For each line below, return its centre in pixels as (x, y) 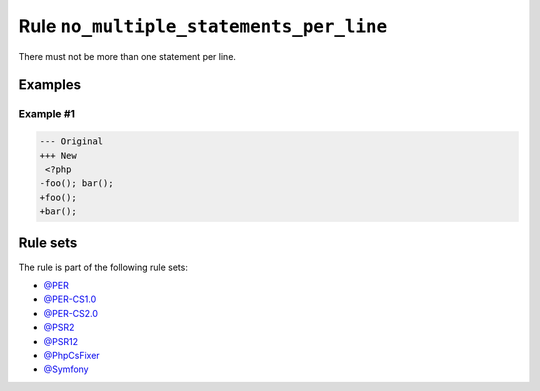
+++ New (58, 155)
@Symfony (66, 369)
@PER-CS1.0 (70, 299)
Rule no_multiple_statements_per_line (203, 26)
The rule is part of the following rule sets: (103, 267)
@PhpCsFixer (71, 355)
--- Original (71, 141)
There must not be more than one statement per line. (127, 56)
